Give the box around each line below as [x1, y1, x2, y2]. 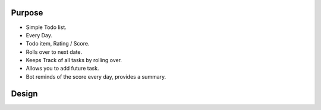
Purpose [11, 8, 43, 18]
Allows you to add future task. [26, 65, 99, 72]
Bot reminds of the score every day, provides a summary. [26, 73, 166, 80]
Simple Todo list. [26, 24, 67, 31]
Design [11, 89, 38, 99]
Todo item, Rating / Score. [26, 40, 90, 47]
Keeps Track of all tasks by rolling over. [26, 57, 122, 64]
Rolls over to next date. [26, 48, 83, 56]
